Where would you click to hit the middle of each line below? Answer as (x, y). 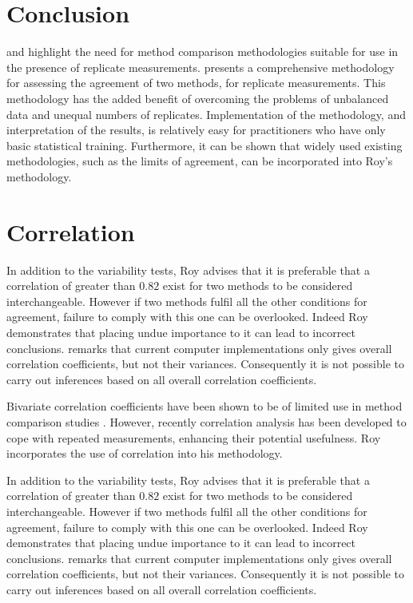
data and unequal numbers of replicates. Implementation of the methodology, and (206, 114)
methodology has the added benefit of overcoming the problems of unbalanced (198, 98)
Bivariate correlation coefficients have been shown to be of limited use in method (205, 406)
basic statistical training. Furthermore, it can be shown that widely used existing (205, 145)
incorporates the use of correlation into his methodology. (145, 453)
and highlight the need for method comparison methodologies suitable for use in (203, 52)
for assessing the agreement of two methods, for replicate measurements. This (196, 83)
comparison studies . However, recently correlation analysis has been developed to (206, 421)
